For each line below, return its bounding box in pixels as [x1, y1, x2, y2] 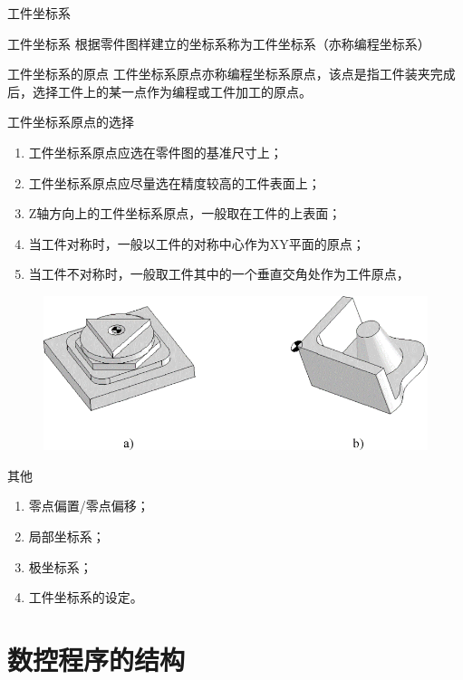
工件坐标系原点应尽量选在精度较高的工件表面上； [28, 173, 321, 192]
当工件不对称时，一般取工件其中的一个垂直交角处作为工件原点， [28, 264, 410, 283]
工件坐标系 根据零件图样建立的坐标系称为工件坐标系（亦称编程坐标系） [7, 34, 430, 53]
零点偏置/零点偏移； [28, 496, 150, 515]
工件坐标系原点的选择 [7, 112, 134, 131]
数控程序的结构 [7, 641, 186, 678]
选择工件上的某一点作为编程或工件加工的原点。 [32, 81, 312, 101]
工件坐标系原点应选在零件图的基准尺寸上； [28, 142, 283, 161]
